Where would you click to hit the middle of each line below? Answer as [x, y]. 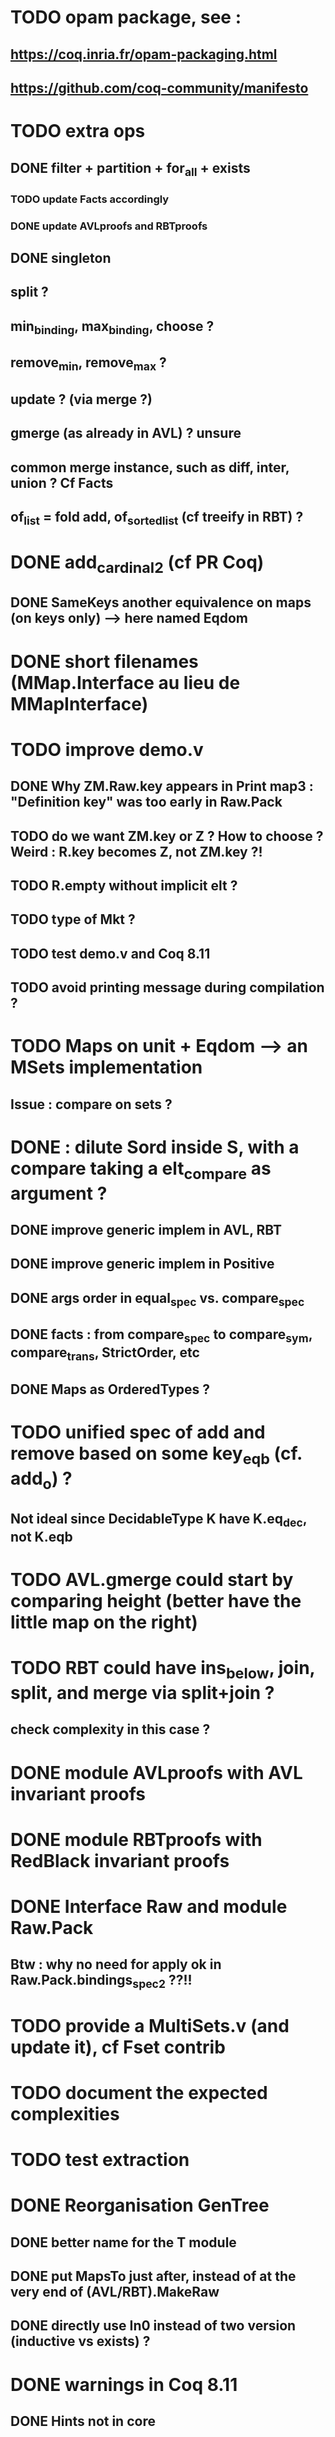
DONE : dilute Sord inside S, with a [155, 1147]
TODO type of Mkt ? [73, 919]
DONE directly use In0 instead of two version [153, 2326]
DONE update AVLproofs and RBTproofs [109, 226]
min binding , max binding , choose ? [112, 327]
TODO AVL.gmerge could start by [152, 1580]
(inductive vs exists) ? [80, 2341]
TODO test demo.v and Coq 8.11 [110, 953]
